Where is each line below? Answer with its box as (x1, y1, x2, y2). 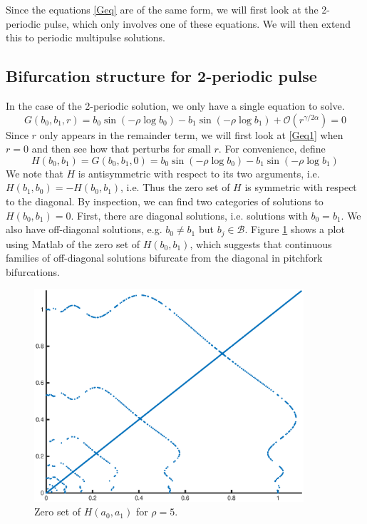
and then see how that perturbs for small (31, 141, 211, 156)
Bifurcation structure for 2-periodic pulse (6, 65, 317, 87)
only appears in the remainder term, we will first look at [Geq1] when (39, 127, 343, 142)
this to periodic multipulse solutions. (6, 30, 165, 45)
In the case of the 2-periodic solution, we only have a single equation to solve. (6, 98, 345, 113)
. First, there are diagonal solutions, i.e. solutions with (71, 207, 308, 222)
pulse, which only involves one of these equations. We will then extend (43, 16, 351, 31)
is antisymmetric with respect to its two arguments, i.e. (78, 165, 320, 180)
